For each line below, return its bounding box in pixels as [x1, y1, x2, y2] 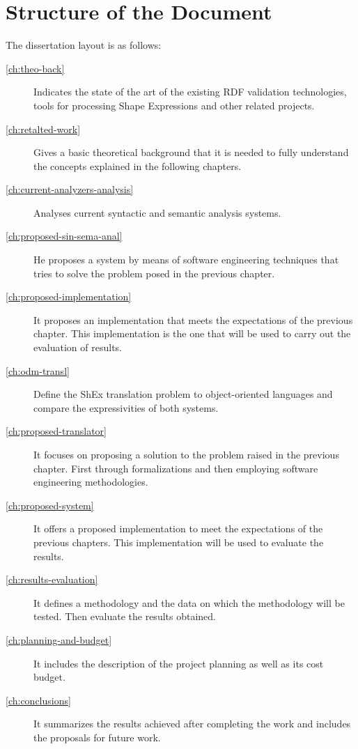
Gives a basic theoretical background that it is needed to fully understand [33, 145, 349, 160]
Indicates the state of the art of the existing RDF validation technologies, [33, 84, 347, 99]
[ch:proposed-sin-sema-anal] [6, 229, 123, 243]
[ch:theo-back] [6, 61, 65, 75]
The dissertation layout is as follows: [6, 38, 162, 52]
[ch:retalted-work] [6, 121, 81, 136]
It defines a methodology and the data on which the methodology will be [33, 595, 345, 610]
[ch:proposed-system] [6, 497, 94, 512]
